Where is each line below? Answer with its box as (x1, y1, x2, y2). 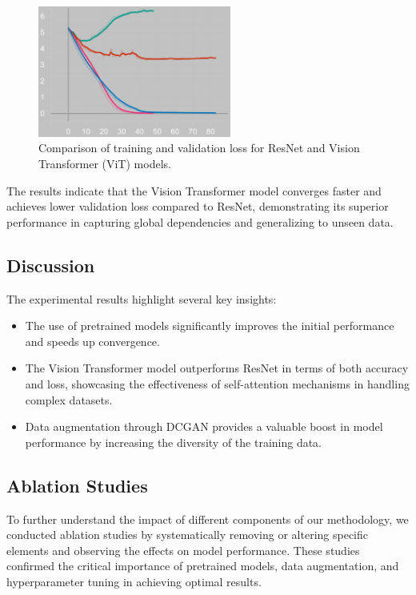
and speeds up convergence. (25, 332, 160, 349)
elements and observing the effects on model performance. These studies (6, 541, 360, 558)
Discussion (6, 252, 95, 277)
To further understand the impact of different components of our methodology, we (6, 510, 409, 527)
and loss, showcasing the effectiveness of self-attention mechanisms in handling (25, 376, 410, 392)
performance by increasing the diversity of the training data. (25, 433, 322, 450)
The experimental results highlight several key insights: (6, 290, 277, 307)
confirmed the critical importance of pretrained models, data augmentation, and (6, 557, 399, 574)
